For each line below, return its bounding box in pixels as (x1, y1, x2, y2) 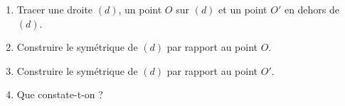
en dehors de (284, 2, 340, 16)
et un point (218, 2, 267, 16)
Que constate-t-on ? (16, 87, 103, 102)
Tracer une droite (16, 2, 93, 16)
